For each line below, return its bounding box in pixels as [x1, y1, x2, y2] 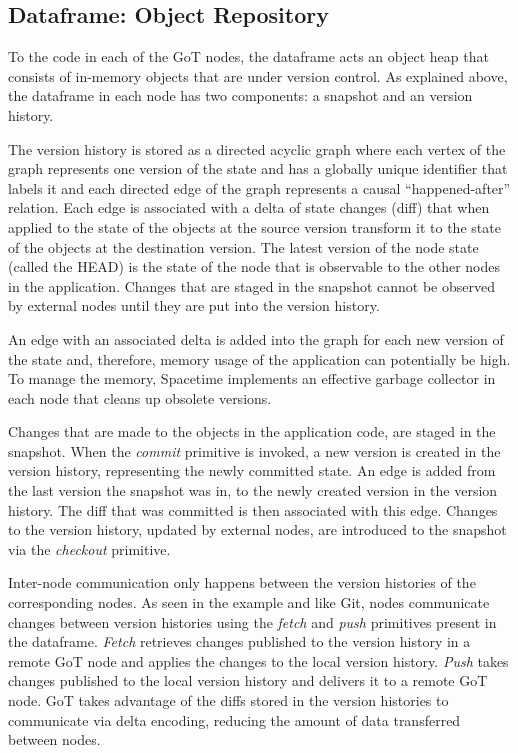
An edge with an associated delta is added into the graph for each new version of [8, 328, 504, 349]
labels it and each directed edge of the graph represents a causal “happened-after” [8, 177, 511, 198]
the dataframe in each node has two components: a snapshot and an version [8, 85, 473, 106]
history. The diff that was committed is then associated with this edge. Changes [8, 499, 498, 520]
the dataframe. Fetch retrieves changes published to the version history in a [8, 631, 471, 652]
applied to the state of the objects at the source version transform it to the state [8, 216, 501, 237]
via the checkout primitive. [8, 538, 171, 559]
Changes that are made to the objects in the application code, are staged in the [8, 421, 496, 442]
